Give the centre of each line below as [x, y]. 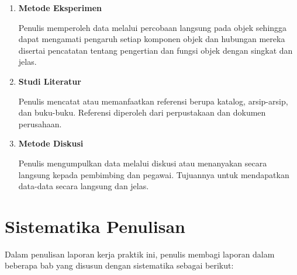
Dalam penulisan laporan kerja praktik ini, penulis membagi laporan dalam [140, 254]
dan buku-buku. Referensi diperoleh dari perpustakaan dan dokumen [142, 112]
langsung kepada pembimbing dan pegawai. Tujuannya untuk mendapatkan [154, 174]
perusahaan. [40, 123]
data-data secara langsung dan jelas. [84, 186]
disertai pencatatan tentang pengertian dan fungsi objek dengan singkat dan [156, 50]
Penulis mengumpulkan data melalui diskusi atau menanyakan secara [143, 163]
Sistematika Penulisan [95, 226]
